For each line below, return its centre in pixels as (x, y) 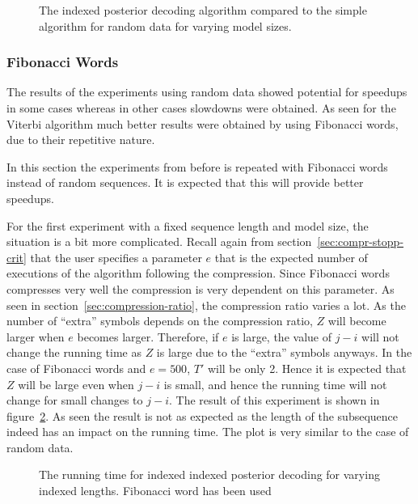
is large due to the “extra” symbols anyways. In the (284, 352)
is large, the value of (281, 336)
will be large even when (76, 384)
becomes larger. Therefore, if (148, 336)
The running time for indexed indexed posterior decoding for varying (209, 474)
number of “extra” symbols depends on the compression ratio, (160, 321)
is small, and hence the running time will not (275, 384)
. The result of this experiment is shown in (274, 400)
